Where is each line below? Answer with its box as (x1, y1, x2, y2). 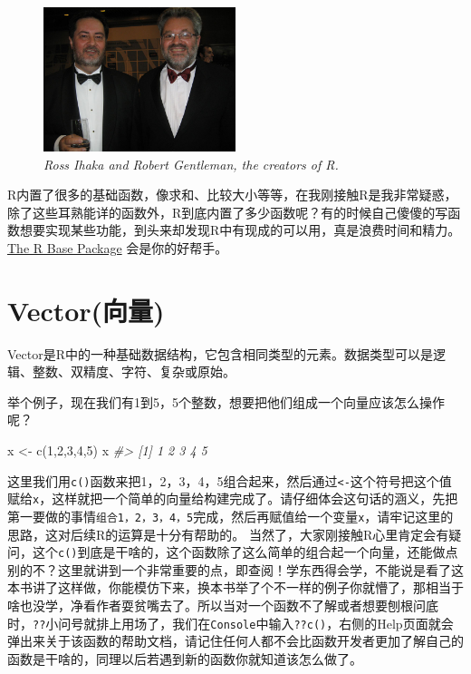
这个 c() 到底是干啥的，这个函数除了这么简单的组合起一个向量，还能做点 (32, 542, 458, 562)
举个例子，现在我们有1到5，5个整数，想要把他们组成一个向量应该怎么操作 (7, 392, 445, 411)
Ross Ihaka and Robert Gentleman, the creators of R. (43, 154, 339, 173)
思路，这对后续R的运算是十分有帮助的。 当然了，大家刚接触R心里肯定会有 (7, 524, 449, 543)
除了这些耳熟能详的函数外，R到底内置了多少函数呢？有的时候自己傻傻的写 (7, 202, 448, 221)
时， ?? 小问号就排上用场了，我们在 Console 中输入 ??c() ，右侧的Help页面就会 (7, 613, 454, 632)
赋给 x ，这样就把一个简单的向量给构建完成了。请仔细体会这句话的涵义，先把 (7, 489, 458, 508)
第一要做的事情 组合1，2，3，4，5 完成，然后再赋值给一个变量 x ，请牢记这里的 (7, 506, 454, 525)
